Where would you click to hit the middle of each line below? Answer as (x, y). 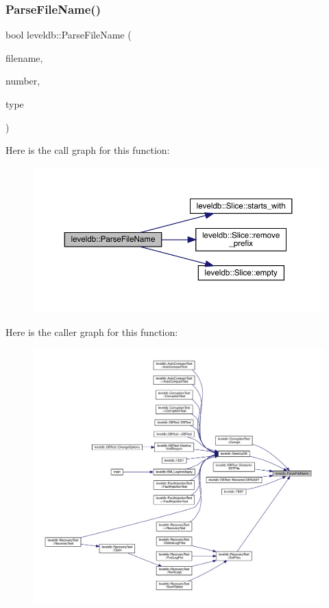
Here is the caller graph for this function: (92, 331)
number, (23, 81)
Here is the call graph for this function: (88, 150)
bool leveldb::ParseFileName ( (69, 35)
